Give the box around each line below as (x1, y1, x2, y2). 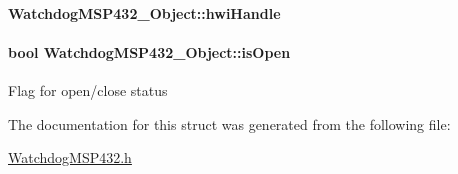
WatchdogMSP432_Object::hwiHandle (8, 2, 281, 23)
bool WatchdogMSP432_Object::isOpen (8, 41, 291, 62)
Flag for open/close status (8, 79, 168, 100)
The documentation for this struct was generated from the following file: (8, 113, 451, 134)
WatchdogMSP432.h (8, 147, 132, 168)
